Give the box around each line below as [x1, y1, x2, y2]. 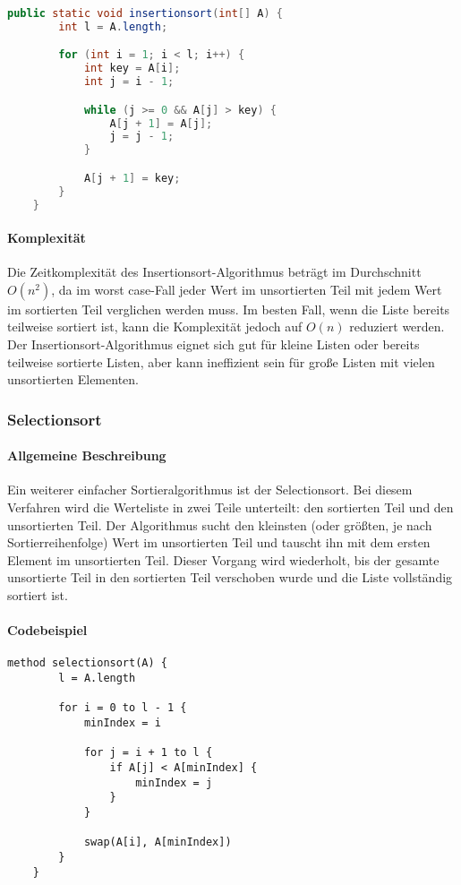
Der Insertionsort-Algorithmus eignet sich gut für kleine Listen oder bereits [7, 335, 420, 354]
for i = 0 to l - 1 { [58, 701, 187, 715]
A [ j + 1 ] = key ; [83, 171, 181, 185]
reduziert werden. [349, 317, 445, 336]
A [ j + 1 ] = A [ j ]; [109, 116, 213, 130]
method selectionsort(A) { [7, 657, 167, 670]
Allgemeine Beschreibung [7, 446, 166, 465]
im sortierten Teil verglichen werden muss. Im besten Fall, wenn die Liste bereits [7, 299, 450, 318]
